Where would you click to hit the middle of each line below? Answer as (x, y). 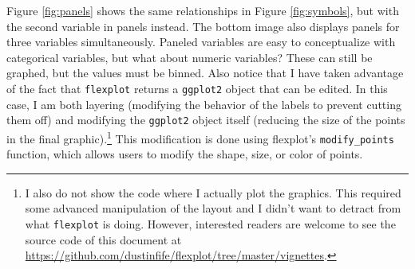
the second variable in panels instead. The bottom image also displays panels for (203, 26)
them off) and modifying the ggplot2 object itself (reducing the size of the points (206, 120)
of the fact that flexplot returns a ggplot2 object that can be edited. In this (197, 88)
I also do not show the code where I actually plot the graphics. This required (213, 192)
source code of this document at (103, 239)
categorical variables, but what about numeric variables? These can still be (190, 57)
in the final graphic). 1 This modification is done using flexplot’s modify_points (200, 137)
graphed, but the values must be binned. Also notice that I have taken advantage (205, 73)
